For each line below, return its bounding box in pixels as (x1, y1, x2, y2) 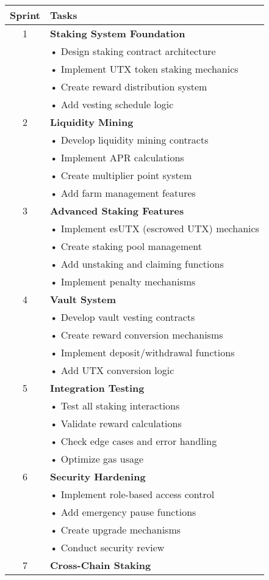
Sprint (10, 8, 41, 22)
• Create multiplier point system (50, 168, 192, 182)
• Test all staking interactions (50, 398, 180, 413)
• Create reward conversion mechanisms (50, 328, 223, 342)
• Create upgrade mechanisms (50, 523, 181, 537)
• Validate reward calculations (50, 416, 182, 430)
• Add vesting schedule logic (50, 97, 174, 111)
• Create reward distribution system (50, 79, 207, 94)
